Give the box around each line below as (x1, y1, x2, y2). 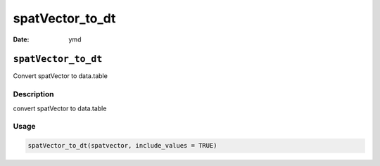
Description (13, 89, 54, 99)
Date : (13, 35, 30, 44)
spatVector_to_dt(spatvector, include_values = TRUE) (27, 141, 217, 150)
